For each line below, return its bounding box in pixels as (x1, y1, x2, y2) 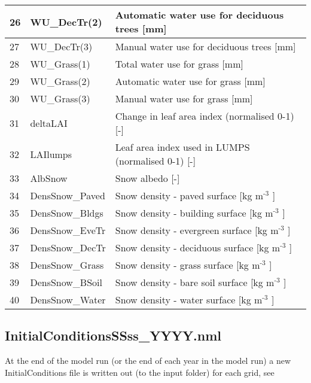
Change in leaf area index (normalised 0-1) (115, 109, 294, 123)
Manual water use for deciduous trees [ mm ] (115, 39, 296, 53)
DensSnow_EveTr (30, 223, 106, 237)
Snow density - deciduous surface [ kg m (115, 241, 280, 254)
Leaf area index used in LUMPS (115, 140, 250, 154)
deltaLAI (30, 115, 68, 130)
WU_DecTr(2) (30, 14, 102, 29)
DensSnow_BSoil (30, 275, 102, 289)
